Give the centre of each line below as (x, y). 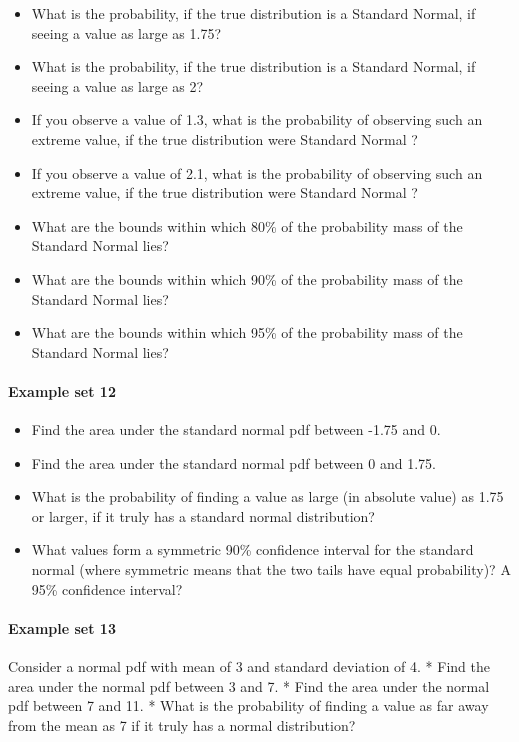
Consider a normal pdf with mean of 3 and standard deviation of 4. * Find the (249, 666)
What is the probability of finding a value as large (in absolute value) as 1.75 (267, 496)
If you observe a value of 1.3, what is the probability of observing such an (257, 119)
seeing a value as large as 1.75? (126, 32)
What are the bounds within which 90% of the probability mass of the (247, 278)
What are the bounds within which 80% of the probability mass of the (247, 225)
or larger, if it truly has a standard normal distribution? (203, 515)
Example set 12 (62, 390)
